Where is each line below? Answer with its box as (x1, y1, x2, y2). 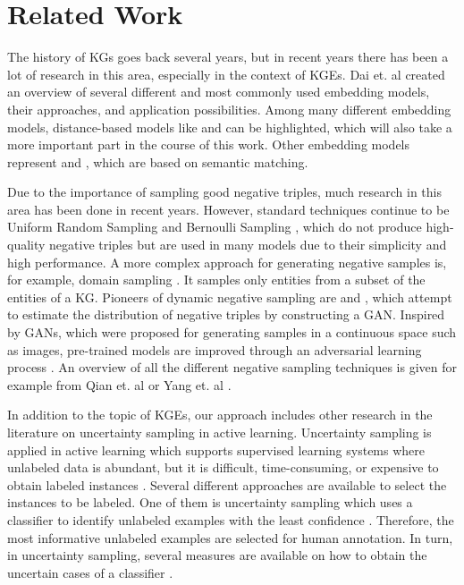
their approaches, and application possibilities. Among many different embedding (7, 99, 451, 118)
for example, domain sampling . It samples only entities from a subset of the (7, 270, 426, 289)
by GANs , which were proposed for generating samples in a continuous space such (7, 323, 457, 342)
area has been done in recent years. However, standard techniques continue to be (7, 199, 450, 218)
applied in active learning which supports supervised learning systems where (7, 440, 426, 459)
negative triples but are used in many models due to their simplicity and (49, 235, 447, 254)
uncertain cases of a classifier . (7, 563, 173, 581)
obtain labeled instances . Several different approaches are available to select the (7, 475, 447, 494)
